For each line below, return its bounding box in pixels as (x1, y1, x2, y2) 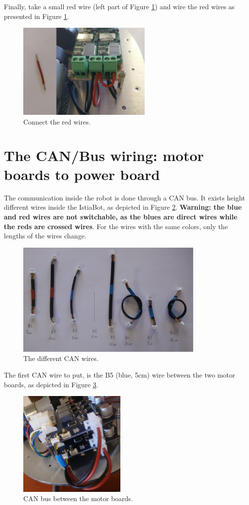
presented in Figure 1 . (4, 11, 69, 21)
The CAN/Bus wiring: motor (4, 145, 204, 165)
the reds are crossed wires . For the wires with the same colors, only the (4, 221, 228, 231)
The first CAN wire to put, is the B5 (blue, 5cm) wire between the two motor (4, 369, 235, 379)
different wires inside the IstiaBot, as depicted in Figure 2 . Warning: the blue (4, 202, 242, 212)
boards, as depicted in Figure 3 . (4, 379, 99, 389)
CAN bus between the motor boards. (23, 493, 133, 504)
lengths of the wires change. (4, 231, 86, 241)
